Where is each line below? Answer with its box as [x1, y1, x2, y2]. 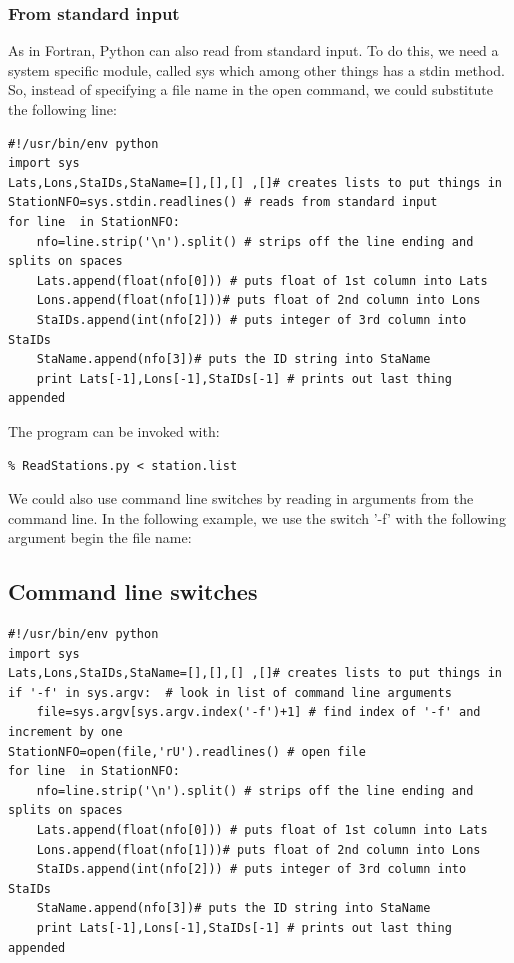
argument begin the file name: [8, 527, 192, 548]
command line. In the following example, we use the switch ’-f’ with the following [8, 507, 506, 528]
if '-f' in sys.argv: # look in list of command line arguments [8, 685, 452, 700]
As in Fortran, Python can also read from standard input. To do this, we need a [8, 40, 499, 61]
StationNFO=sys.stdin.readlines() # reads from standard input [8, 195, 438, 210]
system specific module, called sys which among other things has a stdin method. [8, 59, 505, 80]
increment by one [8, 725, 123, 740]
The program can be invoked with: [8, 420, 220, 441]
